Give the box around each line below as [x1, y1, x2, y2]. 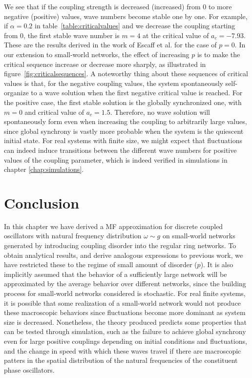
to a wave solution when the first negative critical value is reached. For [31, 87, 243, 98]
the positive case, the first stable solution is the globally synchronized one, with [4, 97, 242, 107]
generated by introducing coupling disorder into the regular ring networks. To [4, 240, 236, 250]
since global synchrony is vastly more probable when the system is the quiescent [4, 126, 244, 136]
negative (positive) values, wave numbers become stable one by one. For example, [4, 11, 248, 21]
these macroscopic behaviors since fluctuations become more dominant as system [4, 307, 246, 317]
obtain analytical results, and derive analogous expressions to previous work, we [4, 250, 243, 260]
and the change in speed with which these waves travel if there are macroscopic [4, 345, 241, 356]
